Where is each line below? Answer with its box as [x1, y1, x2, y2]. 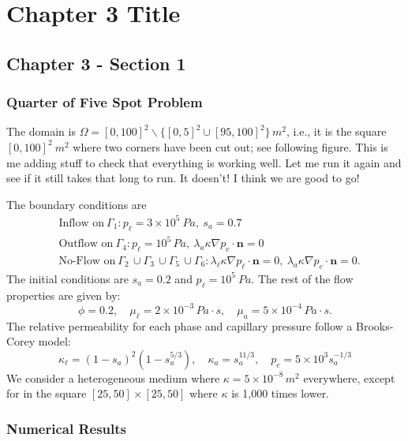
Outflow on [58, 238, 114, 250]
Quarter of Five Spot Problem [6, 92, 203, 112]
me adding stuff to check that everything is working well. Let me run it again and [6, 154, 402, 170]
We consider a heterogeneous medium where [6, 369, 220, 386]
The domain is [6, 123, 76, 140]
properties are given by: [6, 286, 121, 303]
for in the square [6, 385, 87, 402]
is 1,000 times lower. [231, 385, 330, 402]
